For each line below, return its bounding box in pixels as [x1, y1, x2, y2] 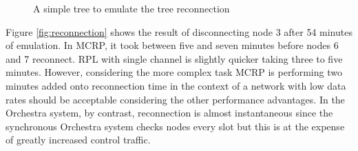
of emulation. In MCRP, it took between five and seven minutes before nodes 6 [6, 38, 339, 52]
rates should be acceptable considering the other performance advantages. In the [6, 92, 345, 106]
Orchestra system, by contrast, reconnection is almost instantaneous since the [6, 105, 333, 120]
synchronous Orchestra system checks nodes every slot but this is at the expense [6, 119, 345, 133]
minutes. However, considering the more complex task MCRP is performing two [6, 65, 342, 79]
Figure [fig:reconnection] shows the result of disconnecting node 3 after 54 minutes [6, 24, 352, 39]
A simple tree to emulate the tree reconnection [33, 1, 230, 15]
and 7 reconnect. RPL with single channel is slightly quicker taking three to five [6, 51, 343, 66]
